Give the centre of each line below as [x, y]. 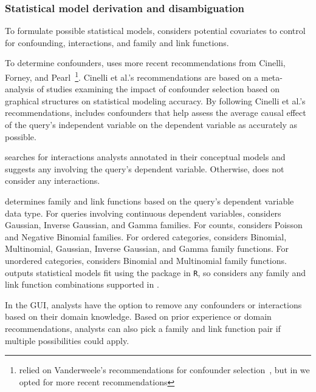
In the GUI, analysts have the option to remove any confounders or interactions [153, 304]
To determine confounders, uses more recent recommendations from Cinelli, [145, 63]
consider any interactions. [53, 181]
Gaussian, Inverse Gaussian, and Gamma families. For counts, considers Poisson [154, 225]
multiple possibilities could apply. [67, 340]
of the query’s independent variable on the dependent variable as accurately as [151, 125]
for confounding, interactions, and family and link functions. [117, 42]
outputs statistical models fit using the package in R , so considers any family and [156, 272]
